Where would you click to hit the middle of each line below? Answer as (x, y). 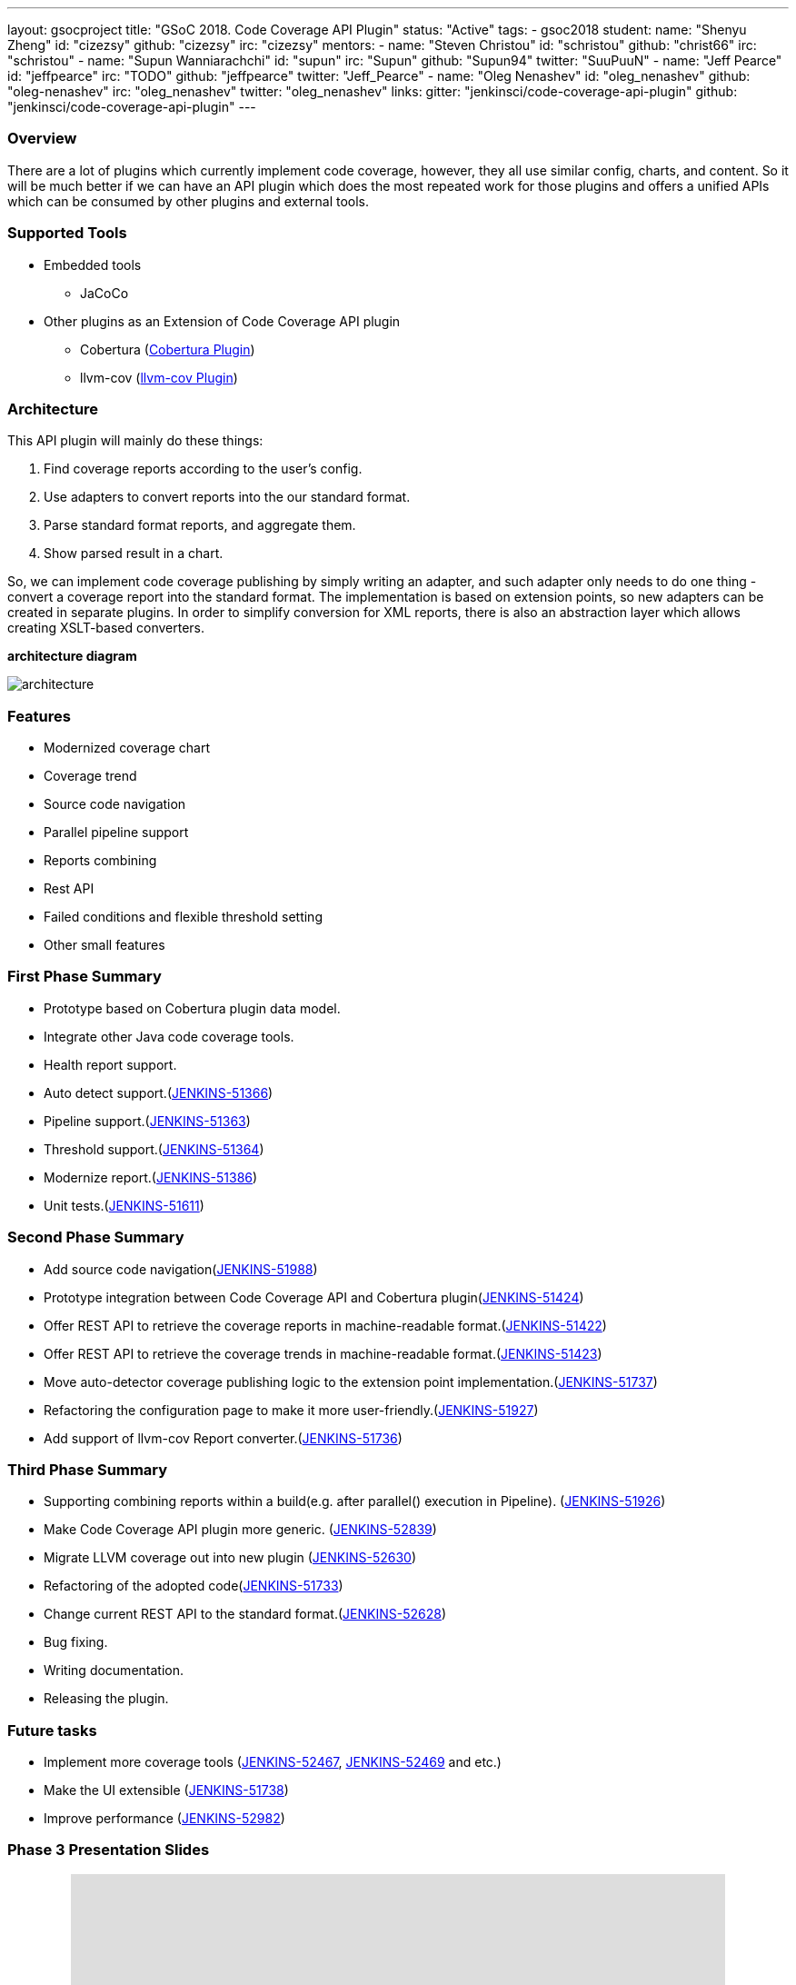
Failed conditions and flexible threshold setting (183, 917)
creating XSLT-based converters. (106, 628)
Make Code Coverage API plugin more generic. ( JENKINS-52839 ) (240, 1530)
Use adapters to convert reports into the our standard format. (227, 497)
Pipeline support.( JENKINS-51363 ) (147, 1121)
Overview (42, 139)
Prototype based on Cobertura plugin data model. (192, 1008)
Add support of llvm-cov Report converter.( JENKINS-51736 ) (223, 1438)
